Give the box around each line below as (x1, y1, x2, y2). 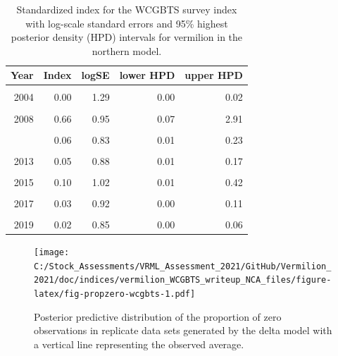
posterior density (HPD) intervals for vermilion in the (11, 30, 243, 44)
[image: (34, 247, 70, 258)
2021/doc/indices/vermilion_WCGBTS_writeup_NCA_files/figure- (34, 275, 332, 286)
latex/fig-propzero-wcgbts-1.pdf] (34, 289, 196, 300)
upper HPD (184, 68, 243, 82)
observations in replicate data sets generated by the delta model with (34, 323, 332, 338)
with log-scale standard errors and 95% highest (25, 16, 228, 30)
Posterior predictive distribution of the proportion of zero (34, 309, 282, 324)
